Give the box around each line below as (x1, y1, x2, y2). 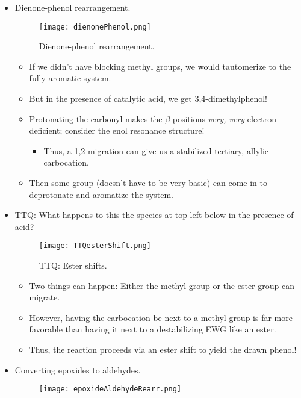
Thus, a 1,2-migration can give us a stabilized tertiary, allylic (43, 144, 269, 157)
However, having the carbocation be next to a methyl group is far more (29, 311, 293, 323)
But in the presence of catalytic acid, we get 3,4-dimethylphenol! (29, 92, 267, 105)
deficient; (29, 124, 63, 137)
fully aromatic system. (29, 72, 111, 84)
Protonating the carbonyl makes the (29, 112, 163, 125)
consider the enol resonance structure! (65, 124, 205, 137)
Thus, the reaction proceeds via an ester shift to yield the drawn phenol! (29, 343, 297, 355)
